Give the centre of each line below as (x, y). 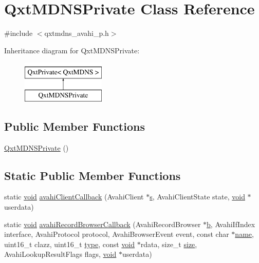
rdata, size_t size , (169, 244)
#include (18, 33)
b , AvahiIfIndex (231, 224)
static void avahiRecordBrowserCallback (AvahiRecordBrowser (103, 224)
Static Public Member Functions (92, 175)
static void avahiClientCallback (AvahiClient (74, 197)
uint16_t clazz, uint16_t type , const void (70, 244)
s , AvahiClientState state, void (197, 197)
